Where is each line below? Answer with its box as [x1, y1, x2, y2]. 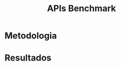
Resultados [4, 52, 52, 64]
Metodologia [4, 30, 57, 41]
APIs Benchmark [47, 3, 116, 14]
